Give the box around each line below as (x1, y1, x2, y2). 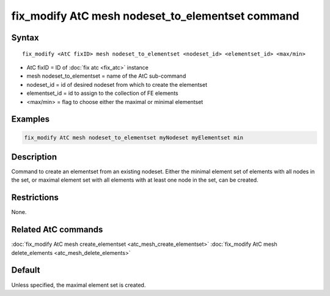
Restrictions (11, 193, 59, 203)
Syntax (11, 32, 39, 43)
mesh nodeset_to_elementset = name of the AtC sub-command (26, 72, 186, 80)
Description (11, 152, 57, 162)
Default (11, 265, 40, 275)
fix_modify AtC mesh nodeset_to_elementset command (11, 9, 299, 23)
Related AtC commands (11, 224, 103, 235)
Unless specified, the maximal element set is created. (11, 281, 146, 289)
